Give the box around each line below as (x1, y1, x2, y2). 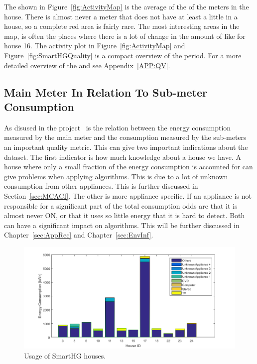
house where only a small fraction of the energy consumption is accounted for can (4, 161, 253, 172)
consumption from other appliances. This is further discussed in (4, 181, 198, 191)
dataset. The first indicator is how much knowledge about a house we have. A (4, 151, 241, 162)
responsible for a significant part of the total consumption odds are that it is (4, 200, 238, 211)
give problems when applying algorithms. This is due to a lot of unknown (4, 171, 228, 181)
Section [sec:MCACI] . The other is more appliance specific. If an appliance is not (4, 190, 252, 201)
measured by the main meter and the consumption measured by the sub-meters (4, 132, 247, 142)
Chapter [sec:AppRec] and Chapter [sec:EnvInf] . (4, 230, 153, 240)
